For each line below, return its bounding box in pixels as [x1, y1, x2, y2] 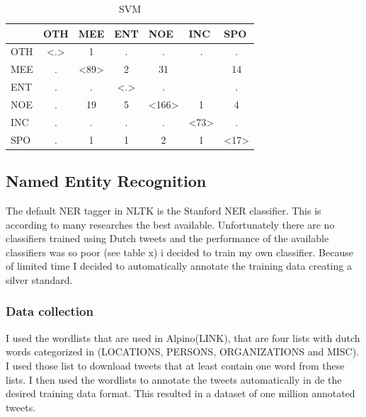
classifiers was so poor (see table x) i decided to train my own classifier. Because [6, 244, 353, 259]
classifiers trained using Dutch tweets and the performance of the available [6, 231, 329, 246]
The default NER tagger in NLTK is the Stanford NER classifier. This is [6, 202, 321, 217]
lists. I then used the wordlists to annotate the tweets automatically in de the [6, 372, 342, 387]
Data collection [6, 302, 93, 320]
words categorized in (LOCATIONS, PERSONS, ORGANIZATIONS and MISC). [6, 344, 360, 359]
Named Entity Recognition [6, 170, 207, 192]
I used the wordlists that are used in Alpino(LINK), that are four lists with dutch [6, 330, 360, 345]
